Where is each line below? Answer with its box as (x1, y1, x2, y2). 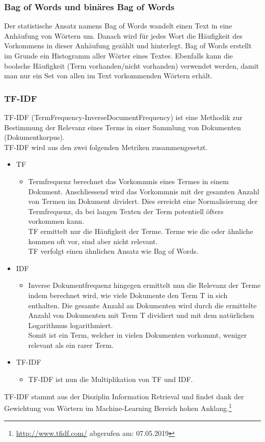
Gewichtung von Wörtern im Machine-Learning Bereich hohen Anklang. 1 (4, 401, 232, 413)
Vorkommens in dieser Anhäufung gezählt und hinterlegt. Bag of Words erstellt (4, 40, 252, 51)
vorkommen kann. (28, 216, 84, 226)
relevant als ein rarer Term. (28, 339, 114, 350)
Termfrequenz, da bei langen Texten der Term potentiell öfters (28, 205, 224, 216)
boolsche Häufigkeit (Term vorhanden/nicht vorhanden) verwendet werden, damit (4, 60, 259, 71)
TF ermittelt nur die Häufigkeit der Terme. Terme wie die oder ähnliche (28, 225, 253, 236)
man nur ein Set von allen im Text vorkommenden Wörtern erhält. (4, 70, 213, 81)
